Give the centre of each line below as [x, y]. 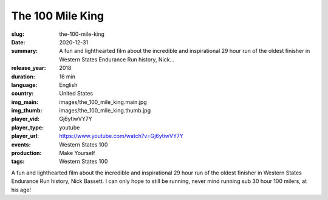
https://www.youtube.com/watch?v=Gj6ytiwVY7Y [121, 136]
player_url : [25, 136]
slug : [18, 34]
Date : [18, 42]
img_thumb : [27, 111]
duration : [23, 77]
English [68, 84]
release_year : [29, 68]
